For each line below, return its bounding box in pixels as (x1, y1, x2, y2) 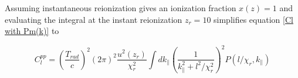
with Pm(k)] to (5, 25, 59, 37)
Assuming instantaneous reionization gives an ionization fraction (5, 2, 236, 13)
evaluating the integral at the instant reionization (5, 13, 182, 25)
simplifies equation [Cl (214, 13, 293, 25)
